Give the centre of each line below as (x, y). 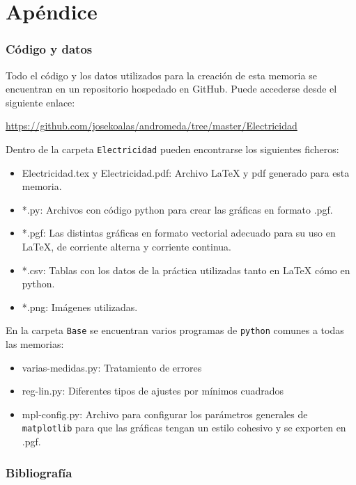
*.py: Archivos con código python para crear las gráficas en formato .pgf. (177, 209)
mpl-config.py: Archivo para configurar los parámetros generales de (165, 414)
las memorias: (35, 344)
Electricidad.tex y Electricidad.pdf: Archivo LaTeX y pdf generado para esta (186, 172)
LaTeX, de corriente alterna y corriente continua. (127, 246)
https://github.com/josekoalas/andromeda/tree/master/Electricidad (152, 126)
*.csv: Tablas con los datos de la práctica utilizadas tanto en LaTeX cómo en (186, 270)
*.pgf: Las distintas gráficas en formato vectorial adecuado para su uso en (179, 233)
